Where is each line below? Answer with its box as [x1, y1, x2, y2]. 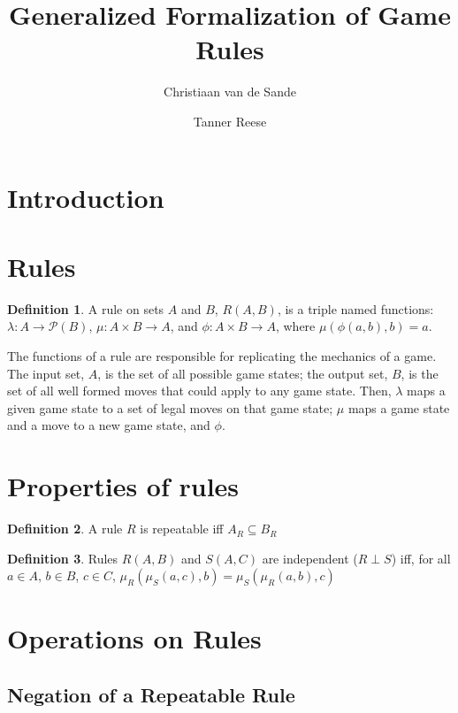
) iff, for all [391, 548, 451, 567]
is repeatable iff [140, 519, 224, 538]
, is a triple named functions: [277, 299, 434, 318]
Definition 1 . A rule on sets [7, 299, 164, 318]
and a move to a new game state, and [7, 416, 210, 434]
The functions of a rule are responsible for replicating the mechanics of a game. [7, 347, 437, 364]
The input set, [7, 364, 85, 382]
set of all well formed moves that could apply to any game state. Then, [7, 381, 392, 400]
